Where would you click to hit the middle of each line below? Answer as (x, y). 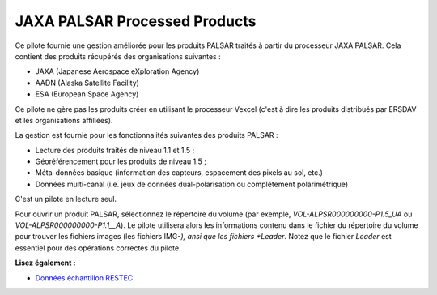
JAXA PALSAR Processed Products (136, 21)
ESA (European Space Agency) (87, 94)
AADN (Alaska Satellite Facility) (87, 83)
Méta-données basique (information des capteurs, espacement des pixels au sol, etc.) (179, 173)
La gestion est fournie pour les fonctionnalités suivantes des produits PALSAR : (146, 135)
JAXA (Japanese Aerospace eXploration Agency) (117, 71)
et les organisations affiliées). (64, 120)
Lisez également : (45, 263)
